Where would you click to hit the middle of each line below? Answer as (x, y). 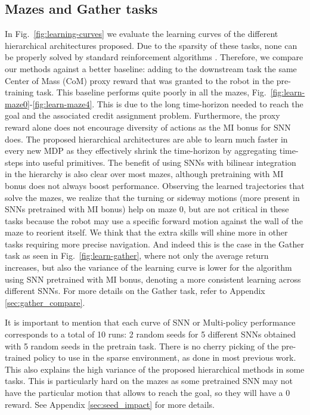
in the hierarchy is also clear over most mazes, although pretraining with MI (144, 174)
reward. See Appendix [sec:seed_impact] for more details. (110, 404)
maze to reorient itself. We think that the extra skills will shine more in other (146, 232)
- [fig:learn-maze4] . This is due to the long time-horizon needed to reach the (167, 103)
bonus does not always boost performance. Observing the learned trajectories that (155, 185)
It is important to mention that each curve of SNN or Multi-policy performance (150, 322)
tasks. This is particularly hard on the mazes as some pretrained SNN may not (149, 381)
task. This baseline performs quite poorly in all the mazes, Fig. (151, 92)
